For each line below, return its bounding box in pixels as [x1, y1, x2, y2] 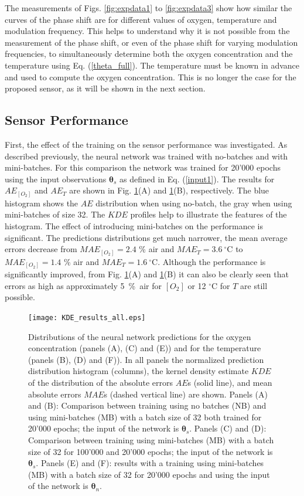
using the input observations [5, 172, 107, 185]
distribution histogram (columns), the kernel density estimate [28, 365, 249, 377]
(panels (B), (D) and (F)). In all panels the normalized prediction [28, 353, 264, 365]
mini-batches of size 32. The [5, 208, 105, 220]
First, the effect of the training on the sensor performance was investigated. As [5, 138, 288, 150]
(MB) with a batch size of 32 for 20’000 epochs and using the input [28, 468, 270, 480]
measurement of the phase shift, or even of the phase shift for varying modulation [5, 36, 298, 48]
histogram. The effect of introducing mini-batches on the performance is [5, 220, 263, 232]
